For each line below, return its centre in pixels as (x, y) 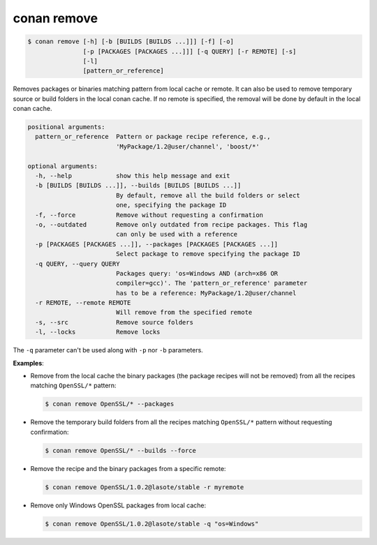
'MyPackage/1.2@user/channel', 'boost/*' (187, 146)
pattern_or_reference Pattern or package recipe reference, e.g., (153, 137)
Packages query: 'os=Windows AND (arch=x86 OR (197, 273)
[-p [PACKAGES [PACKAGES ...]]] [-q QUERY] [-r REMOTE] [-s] (190, 51)
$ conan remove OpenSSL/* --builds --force (121, 450)
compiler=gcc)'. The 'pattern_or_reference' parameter (212, 283)
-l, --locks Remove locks (98, 332)
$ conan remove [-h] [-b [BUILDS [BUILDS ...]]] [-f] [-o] (131, 42)
